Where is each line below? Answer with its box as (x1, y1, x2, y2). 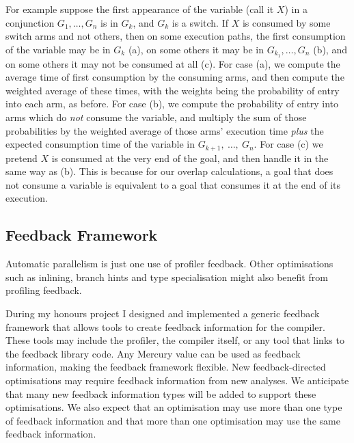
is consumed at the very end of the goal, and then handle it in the (51, 150, 329, 165)
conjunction (5, 15, 55, 29)
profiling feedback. (5, 283, 82, 297)
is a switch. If (172, 15, 228, 29)
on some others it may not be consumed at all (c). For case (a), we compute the (5, 56, 340, 70)
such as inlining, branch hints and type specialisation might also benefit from (5, 269, 328, 284)
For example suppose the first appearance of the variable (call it (5, 2, 274, 16)
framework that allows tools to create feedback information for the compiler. (5, 319, 325, 334)
